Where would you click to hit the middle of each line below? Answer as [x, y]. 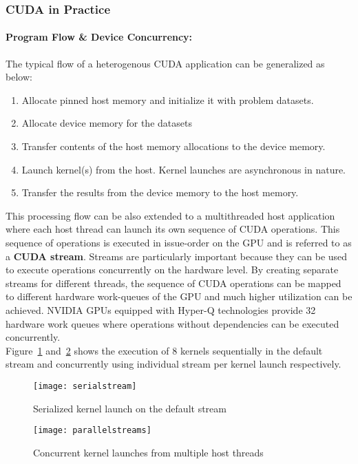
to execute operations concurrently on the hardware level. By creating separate [172, 270]
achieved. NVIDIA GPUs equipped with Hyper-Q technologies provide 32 [161, 309]
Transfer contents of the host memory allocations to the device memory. [173, 146]
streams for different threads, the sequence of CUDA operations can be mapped [173, 283]
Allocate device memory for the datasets [107, 123]
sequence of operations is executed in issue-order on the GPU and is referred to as [179, 242]
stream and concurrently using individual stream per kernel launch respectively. [173, 364]
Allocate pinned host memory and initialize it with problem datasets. [168, 99]
